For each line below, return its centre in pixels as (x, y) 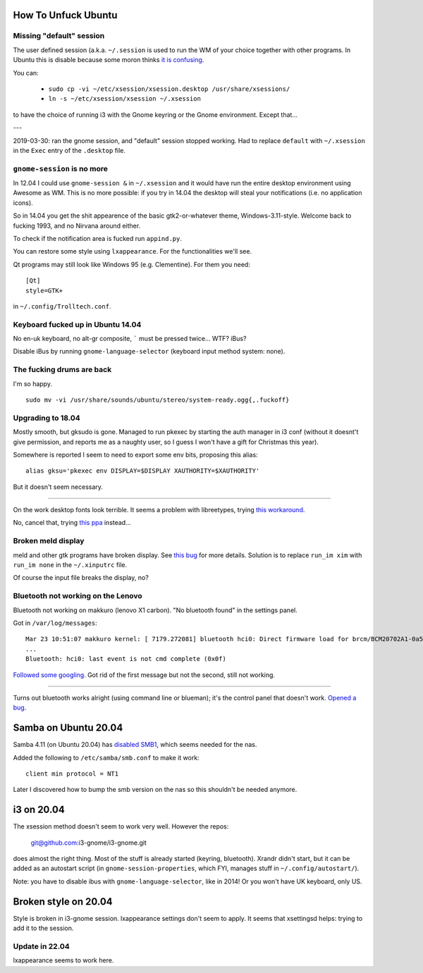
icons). (23, 203)
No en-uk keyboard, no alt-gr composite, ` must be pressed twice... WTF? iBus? (130, 339)
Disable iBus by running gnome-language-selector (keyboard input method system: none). (149, 352)
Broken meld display (49, 541)
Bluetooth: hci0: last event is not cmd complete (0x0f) (126, 659)
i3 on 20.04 (39, 810)
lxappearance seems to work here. (63, 960)
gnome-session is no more (61, 168)
